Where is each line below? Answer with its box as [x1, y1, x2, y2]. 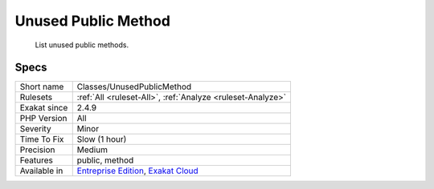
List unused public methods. [35, 40, 129, 50]
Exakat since [19, 103, 68, 114]
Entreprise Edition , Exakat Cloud [76, 165, 199, 176]
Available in [19, 165, 63, 176]
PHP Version [19, 113, 68, 124]
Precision [19, 144, 55, 155]
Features [19, 155, 54, 166]
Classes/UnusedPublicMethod [76, 81, 192, 92]
